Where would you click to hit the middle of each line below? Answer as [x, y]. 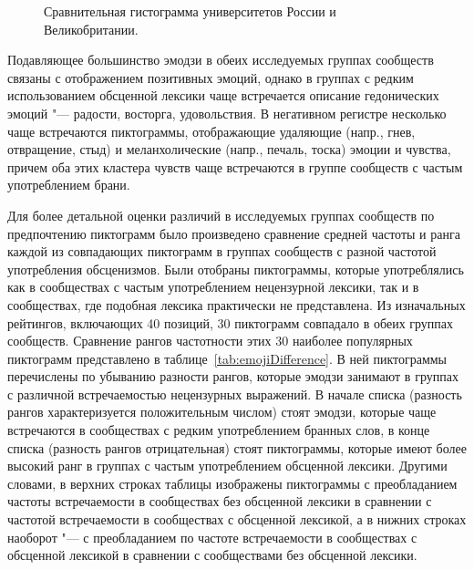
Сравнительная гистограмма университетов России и [190, 11]
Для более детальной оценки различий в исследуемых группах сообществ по [221, 215]
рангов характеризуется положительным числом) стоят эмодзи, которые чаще [222, 412]
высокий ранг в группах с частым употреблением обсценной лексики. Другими [227, 466]
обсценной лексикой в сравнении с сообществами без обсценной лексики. [212, 555]
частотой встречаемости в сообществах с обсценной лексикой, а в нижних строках [237, 519]
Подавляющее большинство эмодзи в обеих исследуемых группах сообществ [221, 60]
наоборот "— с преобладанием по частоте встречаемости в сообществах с [212, 537]
